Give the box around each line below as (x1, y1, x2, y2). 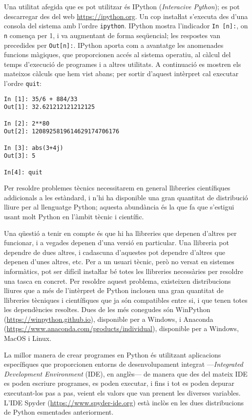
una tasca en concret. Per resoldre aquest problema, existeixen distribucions (4, 275, 231, 286)
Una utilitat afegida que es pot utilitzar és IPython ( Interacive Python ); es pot (4, 1, 240, 11)
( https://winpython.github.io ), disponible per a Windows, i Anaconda (4, 314, 213, 324)
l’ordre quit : (4, 78, 42, 88)
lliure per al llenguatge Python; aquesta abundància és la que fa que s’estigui (4, 202, 234, 212)
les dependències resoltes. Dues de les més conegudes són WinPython (4, 304, 210, 315)
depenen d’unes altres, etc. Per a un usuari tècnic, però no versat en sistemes (4, 256, 234, 267)
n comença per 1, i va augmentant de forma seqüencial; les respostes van (4, 30, 221, 40)
